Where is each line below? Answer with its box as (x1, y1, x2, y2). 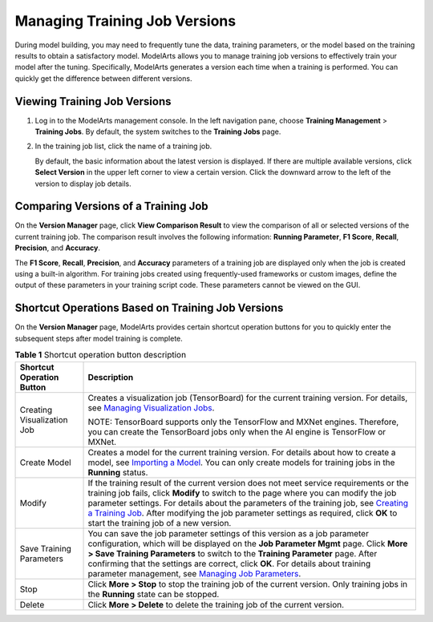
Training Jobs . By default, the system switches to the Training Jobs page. (34, 127, 281, 136)
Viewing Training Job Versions (14, 95, 172, 108)
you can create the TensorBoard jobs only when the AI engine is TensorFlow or (87, 426, 386, 437)
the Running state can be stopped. (87, 588, 220, 600)
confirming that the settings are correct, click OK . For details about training (87, 558, 371, 569)
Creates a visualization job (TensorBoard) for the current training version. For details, (87, 392, 408, 403)
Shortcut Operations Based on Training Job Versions (14, 301, 284, 315)
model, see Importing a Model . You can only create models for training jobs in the (87, 457, 395, 468)
